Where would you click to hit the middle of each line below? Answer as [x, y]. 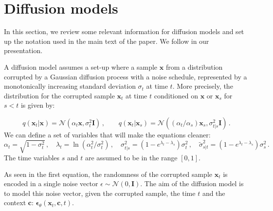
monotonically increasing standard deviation [70, 86]
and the [214, 193]
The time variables [32, 158]
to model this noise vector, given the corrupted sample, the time [100, 193]
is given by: [38, 105]
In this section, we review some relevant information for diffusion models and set [124, 31]
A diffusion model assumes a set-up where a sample [81, 67]
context [15, 202]
